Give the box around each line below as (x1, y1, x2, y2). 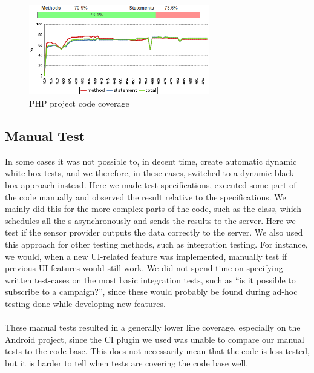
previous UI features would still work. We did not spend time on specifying (5, 262, 283, 274)
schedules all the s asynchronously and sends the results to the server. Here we (5, 214, 296, 226)
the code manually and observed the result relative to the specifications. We (5, 190, 286, 203)
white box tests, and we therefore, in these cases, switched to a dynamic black (5, 167, 294, 179)
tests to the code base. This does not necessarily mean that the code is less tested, (5, 345, 310, 357)
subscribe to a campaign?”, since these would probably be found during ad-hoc (5, 285, 298, 298)
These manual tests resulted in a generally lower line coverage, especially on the (5, 321, 301, 334)
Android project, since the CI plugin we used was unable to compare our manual (5, 332, 304, 345)
